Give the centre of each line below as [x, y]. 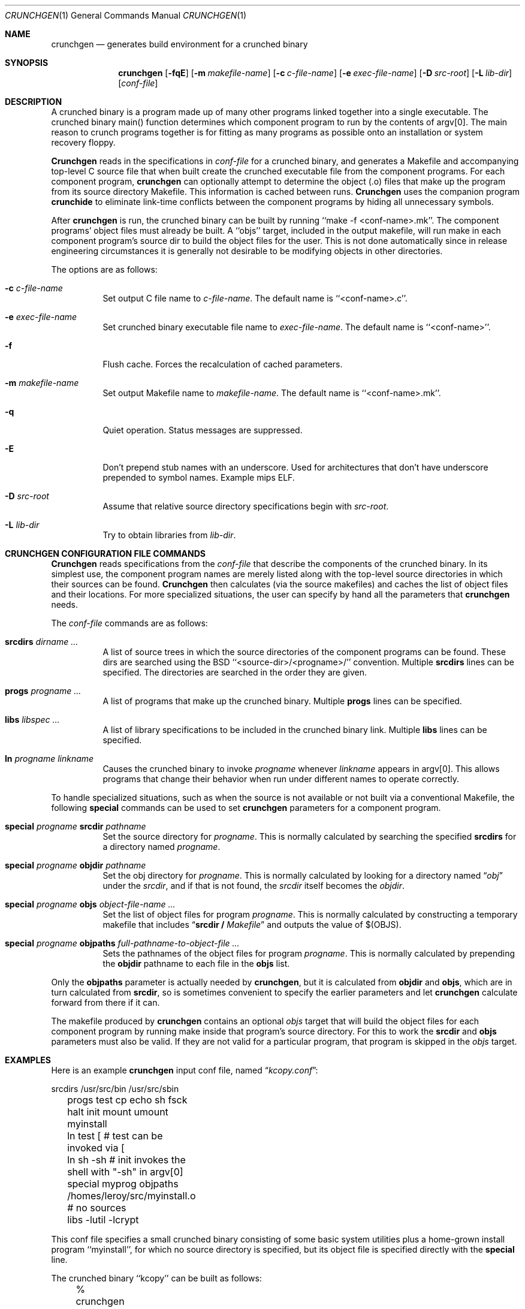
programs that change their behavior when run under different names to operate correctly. [281, 779]
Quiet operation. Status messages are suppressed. [203, 430]
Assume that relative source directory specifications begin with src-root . [246, 506]
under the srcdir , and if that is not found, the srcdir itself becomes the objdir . [254, 886]
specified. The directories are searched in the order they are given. [235, 672]
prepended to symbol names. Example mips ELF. [199, 477]
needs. [64, 604]
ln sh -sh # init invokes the [126, 1160]
